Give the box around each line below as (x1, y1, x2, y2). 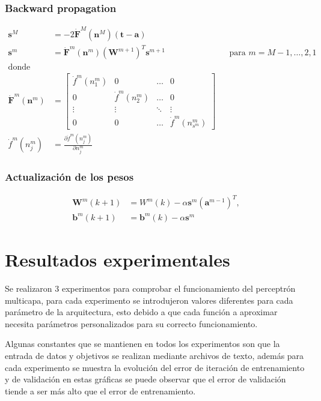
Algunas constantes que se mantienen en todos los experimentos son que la (5, 337, 280, 350)
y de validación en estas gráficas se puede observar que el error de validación (5, 373, 286, 385)
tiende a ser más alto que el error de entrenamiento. (5, 384, 196, 397)
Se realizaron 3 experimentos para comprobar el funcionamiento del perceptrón (5, 282, 296, 295)
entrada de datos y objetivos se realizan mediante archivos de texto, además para (5, 349, 304, 362)
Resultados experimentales (5, 247, 230, 272)
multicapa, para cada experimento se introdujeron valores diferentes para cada (5, 294, 293, 306)
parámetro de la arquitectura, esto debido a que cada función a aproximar (5, 306, 278, 318)
